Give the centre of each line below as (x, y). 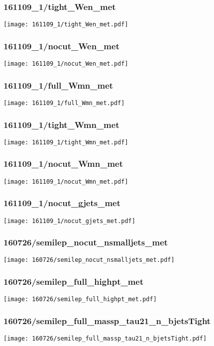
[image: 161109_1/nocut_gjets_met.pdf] (69, 221)
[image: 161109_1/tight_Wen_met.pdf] (66, 25)
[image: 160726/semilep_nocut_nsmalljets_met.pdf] (89, 260)
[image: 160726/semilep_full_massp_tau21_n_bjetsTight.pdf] (105, 339)
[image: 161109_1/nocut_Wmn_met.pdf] (66, 181)
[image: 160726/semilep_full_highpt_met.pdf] (80, 299)
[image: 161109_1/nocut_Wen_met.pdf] (66, 64)
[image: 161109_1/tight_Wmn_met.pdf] (66, 142)
